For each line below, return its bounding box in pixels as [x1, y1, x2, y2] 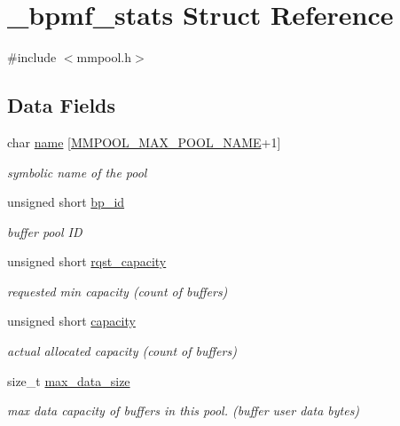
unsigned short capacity [7, 312, 136, 330]
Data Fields [7, 91, 116, 119]
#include [7, 48, 57, 67]
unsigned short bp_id [7, 193, 125, 211]
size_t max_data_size [7, 371, 130, 390]
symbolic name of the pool [7, 162, 147, 181]
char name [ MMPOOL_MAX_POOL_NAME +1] [7, 132, 281, 151]
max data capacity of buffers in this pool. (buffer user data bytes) [7, 401, 360, 420]
